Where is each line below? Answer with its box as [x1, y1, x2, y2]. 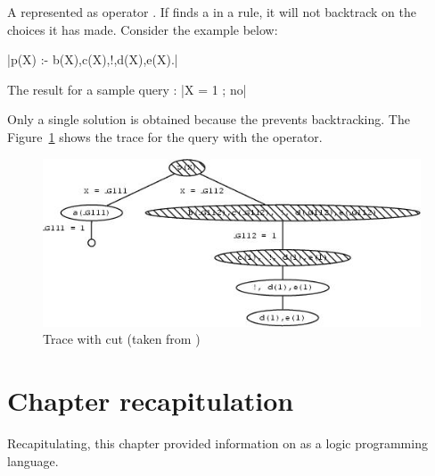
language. [7, 451, 59, 470]
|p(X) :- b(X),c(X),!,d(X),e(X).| [7, 50, 178, 69]
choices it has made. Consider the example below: [7, 20, 278, 38]
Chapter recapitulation [7, 382, 294, 419]
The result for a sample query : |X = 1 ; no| [7, 79, 247, 98]
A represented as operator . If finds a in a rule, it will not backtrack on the [7, 3, 416, 21]
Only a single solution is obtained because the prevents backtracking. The [7, 110, 410, 129]
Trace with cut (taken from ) [43, 330, 201, 348]
